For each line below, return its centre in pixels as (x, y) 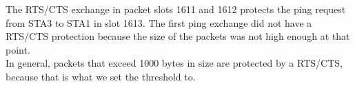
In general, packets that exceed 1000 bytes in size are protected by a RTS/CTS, (174, 63)
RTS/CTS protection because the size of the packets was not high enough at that (178, 36)
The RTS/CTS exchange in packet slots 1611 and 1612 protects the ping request (176, 9)
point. (18, 49)
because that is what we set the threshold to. (101, 76)
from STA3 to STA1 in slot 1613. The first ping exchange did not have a (159, 22)
